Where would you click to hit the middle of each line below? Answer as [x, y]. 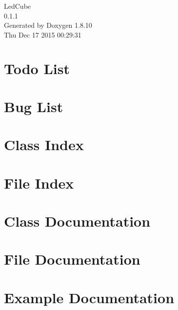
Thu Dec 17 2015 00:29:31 [43, 34]
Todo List [37, 68]
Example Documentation [89, 297]
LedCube [18, 6]
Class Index [44, 145]
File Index [39, 183]
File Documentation [72, 259]
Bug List [34, 106]
